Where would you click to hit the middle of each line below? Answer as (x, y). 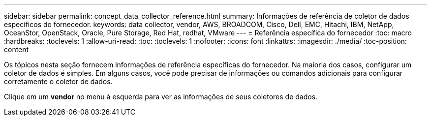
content (16, 49)
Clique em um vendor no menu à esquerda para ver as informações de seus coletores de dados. (161, 97)
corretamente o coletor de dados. (58, 81)
